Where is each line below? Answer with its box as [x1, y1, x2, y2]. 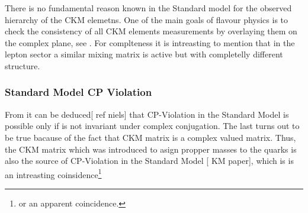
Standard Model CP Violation [5, 85, 152, 99]
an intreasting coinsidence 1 [5, 166, 102, 180]
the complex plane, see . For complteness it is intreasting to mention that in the [5, 36, 295, 49]
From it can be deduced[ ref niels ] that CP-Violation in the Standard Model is [5, 108, 289, 120]
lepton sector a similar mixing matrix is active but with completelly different [5, 48, 283, 60]
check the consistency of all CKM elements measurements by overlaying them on [5, 25, 297, 37]
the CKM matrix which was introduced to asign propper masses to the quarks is [5, 143, 297, 155]
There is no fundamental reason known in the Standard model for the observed [5, 2, 292, 14]
